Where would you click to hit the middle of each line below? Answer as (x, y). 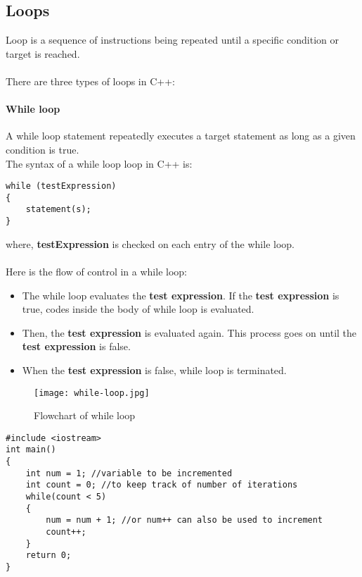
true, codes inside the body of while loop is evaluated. (138, 309)
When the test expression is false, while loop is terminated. (154, 370)
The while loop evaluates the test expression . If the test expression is (181, 295)
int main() (31, 450)
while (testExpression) (61, 186)
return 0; (49, 556)
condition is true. (43, 149)
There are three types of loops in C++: (90, 81)
